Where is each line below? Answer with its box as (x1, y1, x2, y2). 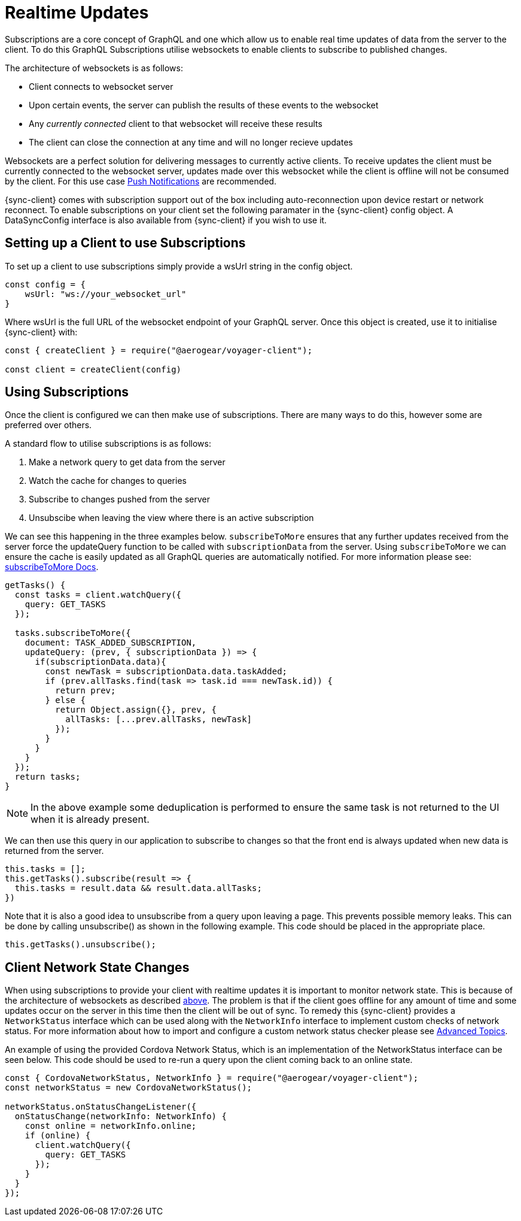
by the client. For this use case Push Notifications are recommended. (5, 175, 277, 186)
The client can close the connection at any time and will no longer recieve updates (29, 137, 353, 147)
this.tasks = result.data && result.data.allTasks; (14, 883, 262, 893)
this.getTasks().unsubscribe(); (5, 940, 156, 950)
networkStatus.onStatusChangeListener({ (5, 1102, 197, 1112)
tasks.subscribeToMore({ (14, 628, 131, 638)
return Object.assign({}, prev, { (55, 705, 217, 715)
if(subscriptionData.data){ (35, 657, 166, 667)
